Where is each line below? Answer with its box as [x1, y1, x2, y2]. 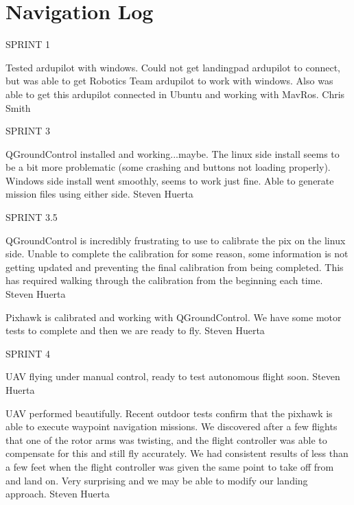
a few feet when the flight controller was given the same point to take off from [5, 459, 334, 473]
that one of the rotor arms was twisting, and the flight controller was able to [5, 432, 327, 447]
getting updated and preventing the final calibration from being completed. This [5, 259, 344, 274]
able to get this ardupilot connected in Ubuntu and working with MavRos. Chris [5, 86, 345, 101]
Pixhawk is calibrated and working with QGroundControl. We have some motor [5, 309, 342, 324]
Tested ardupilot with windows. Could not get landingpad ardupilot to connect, [5, 60, 340, 74]
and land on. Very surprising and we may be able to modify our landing [5, 473, 308, 487]
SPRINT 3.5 [5, 210, 58, 224]
